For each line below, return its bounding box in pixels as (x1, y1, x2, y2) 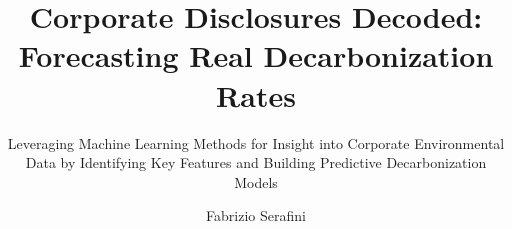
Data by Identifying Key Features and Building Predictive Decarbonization (25, 152, 487, 173)
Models (234, 171, 278, 192)
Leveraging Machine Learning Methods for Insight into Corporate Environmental (7, 132, 505, 153)
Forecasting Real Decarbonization (18, 35, 494, 76)
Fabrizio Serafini (206, 205, 306, 226)
